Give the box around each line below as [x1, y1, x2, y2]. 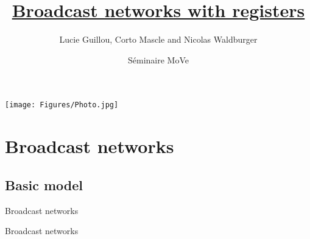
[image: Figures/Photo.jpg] [5, 101, 119, 110]
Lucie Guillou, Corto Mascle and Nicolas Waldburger [59, 33, 258, 46]
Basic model [5, 175, 83, 194]
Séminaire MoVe [128, 53, 189, 66]
